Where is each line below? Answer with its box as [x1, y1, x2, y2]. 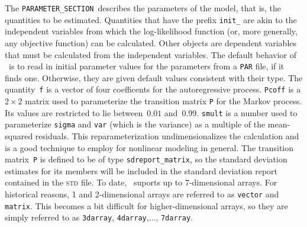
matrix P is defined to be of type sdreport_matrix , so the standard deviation [5, 153, 287, 165]
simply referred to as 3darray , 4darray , [5, 211, 149, 223]
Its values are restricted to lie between [5, 106, 143, 119]
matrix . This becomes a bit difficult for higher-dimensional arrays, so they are [5, 199, 288, 212]
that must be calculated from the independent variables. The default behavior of [5, 48, 297, 60]
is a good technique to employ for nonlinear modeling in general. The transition [5, 141, 294, 154]
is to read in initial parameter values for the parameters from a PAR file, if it [8, 60, 285, 72]
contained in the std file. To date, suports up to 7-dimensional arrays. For [5, 176, 277, 188]
